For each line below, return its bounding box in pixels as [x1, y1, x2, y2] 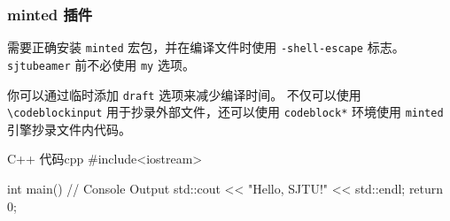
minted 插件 [7, 3, 93, 25]
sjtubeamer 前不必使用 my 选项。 [7, 55, 195, 73]
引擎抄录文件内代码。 [7, 119, 131, 138]
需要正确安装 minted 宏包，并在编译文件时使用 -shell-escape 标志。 [7, 38, 405, 57]
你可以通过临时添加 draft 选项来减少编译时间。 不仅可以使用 [7, 85, 361, 103]
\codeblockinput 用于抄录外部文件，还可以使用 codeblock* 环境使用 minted [7, 103, 444, 121]
